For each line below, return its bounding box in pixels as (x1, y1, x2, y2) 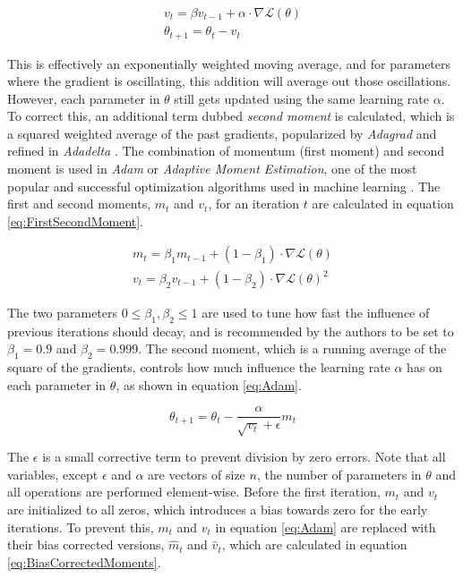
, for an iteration (208, 194, 300, 213)
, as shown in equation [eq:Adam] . (116, 375, 302, 394)
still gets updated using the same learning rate (174, 89, 429, 107)
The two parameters (7, 303, 118, 322)
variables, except (7, 464, 99, 483)
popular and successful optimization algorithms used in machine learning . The (7, 176, 441, 195)
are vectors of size (148, 464, 245, 483)
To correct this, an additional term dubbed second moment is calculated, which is (7, 106, 455, 125)
